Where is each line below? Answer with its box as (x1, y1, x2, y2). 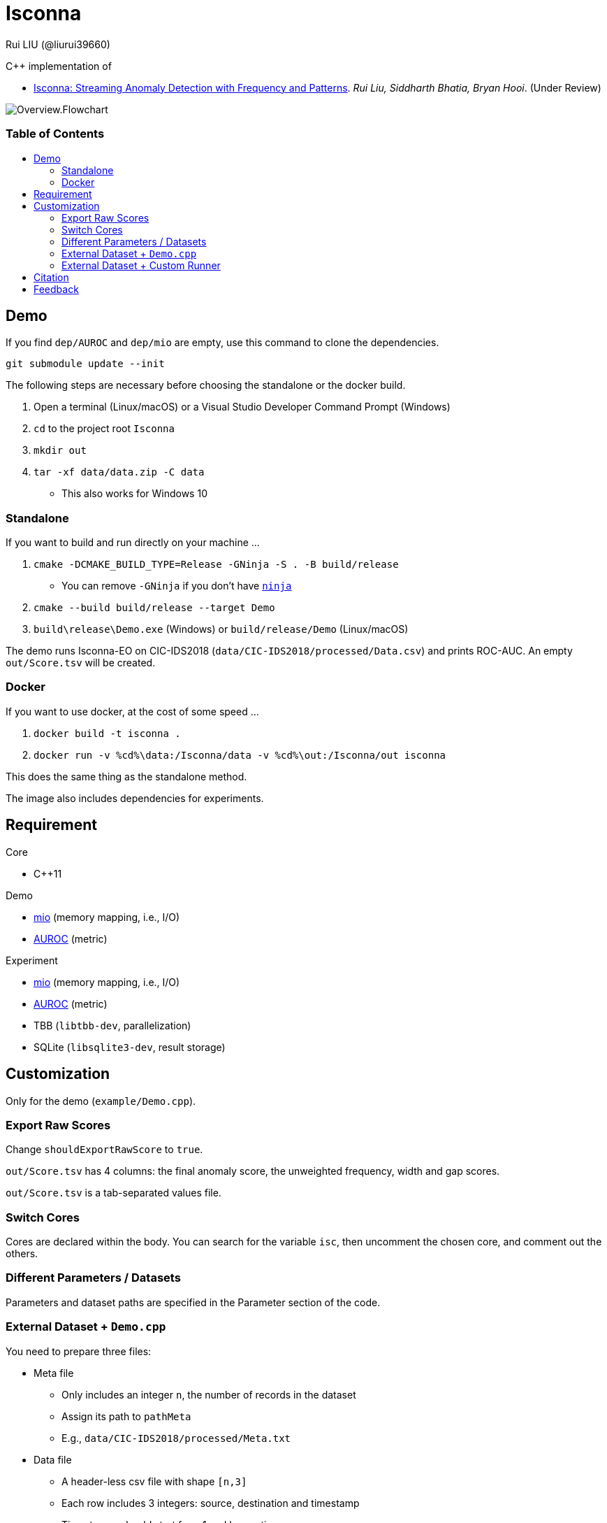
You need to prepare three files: (6, 1345, 152, 1357)
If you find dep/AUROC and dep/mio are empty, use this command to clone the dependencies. (6, 336, 439, 349)
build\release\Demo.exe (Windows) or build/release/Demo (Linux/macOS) (34, 623, 409, 636)
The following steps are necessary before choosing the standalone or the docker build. (6, 379, 406, 392)
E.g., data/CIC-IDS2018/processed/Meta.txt (61, 1431, 291, 1444)
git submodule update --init (6, 358, 165, 370)
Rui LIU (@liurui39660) (6, 38, 110, 50)
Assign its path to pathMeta (61, 1410, 191, 1422)
